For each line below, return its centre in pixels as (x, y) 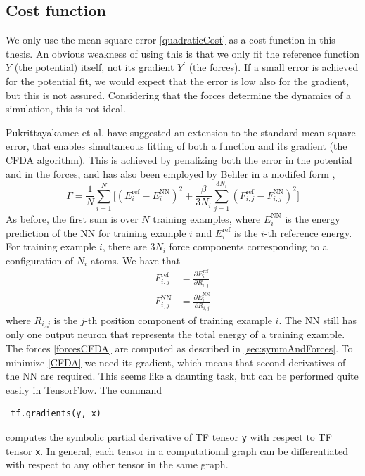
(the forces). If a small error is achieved (274, 67)
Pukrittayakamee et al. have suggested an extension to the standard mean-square (181, 132)
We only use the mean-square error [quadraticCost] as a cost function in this (171, 40)
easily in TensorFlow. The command (84, 389)
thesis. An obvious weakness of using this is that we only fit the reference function (183, 53)
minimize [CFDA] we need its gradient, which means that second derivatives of (176, 362)
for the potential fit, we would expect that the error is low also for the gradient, (178, 81)
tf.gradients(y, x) (56, 414)
